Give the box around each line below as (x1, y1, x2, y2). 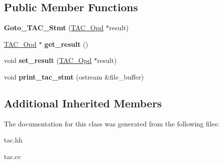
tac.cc (4, 151, 21, 161)
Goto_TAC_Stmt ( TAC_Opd (4, 22, 104, 33)
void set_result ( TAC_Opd (4, 55, 92, 65)
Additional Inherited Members (4, 95, 162, 110)
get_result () (44, 39, 89, 49)
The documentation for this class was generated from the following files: (4, 118, 220, 128)
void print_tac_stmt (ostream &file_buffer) (4, 71, 144, 81)
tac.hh (4, 135, 23, 145)
